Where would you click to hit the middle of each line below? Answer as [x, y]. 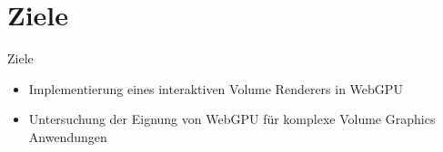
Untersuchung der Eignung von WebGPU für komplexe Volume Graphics [232, 119]
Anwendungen [68, 136]
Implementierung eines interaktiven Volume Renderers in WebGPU [216, 88]
